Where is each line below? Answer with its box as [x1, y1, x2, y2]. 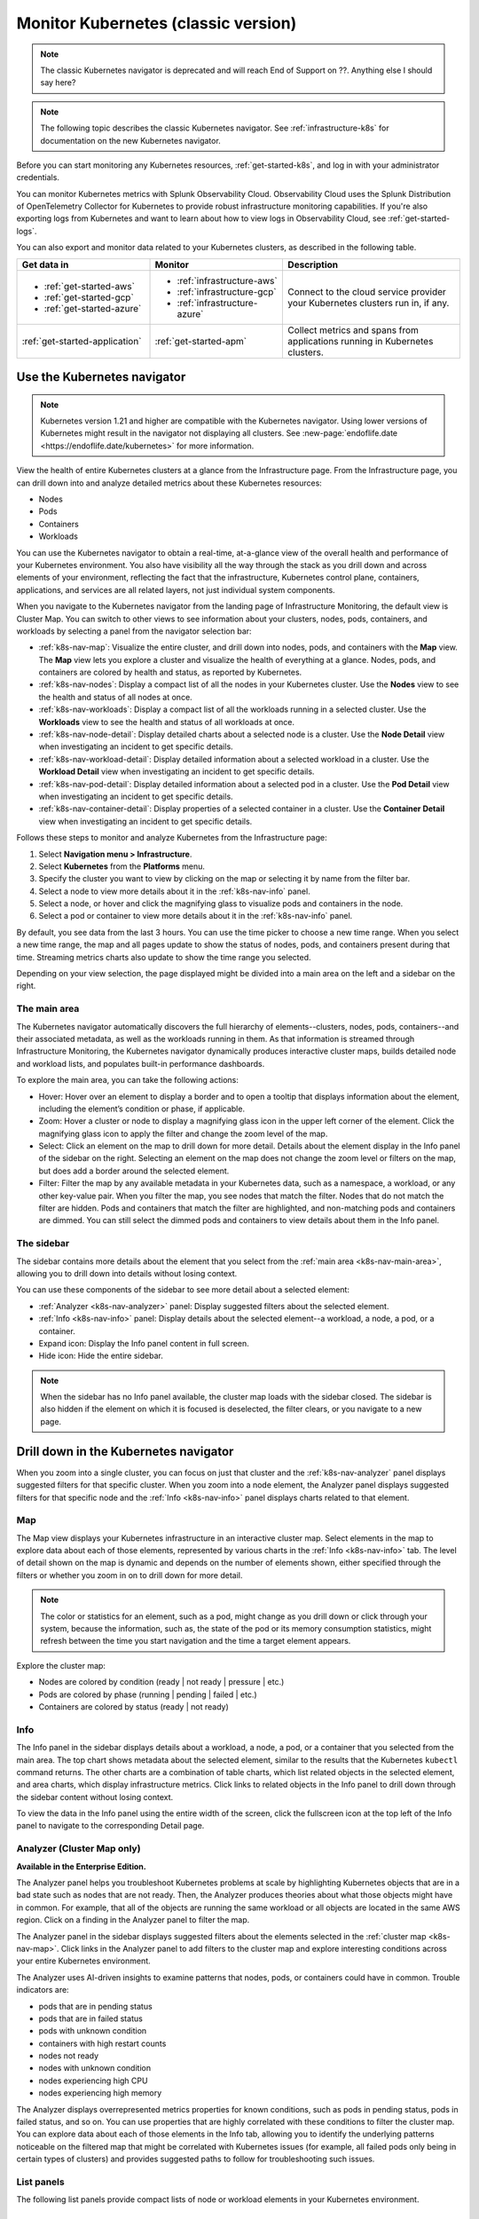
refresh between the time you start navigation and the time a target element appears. [40, 1636, 351, 1646]
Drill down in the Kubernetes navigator [16, 1443, 234, 1459]
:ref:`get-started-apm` [154, 335, 247, 347]
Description [287, 258, 339, 271]
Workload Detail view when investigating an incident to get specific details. [38, 766, 315, 777]
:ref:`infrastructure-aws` [177, 274, 279, 287]
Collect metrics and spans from [287, 324, 419, 336]
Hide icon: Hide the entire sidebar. [38, 1350, 163, 1362]
